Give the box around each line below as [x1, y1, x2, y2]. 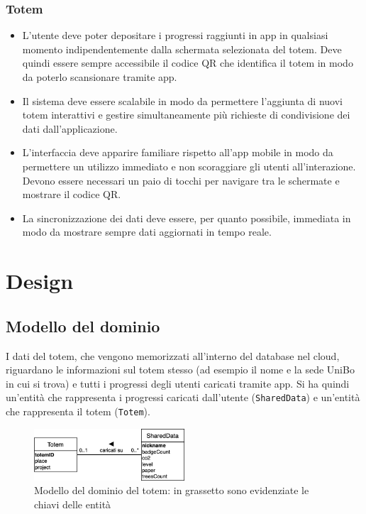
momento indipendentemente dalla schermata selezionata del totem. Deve [22, 41, 342, 56]
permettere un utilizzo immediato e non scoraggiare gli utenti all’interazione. [22, 158, 356, 173]
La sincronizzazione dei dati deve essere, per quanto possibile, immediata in [22, 210, 351, 225]
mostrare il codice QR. [22, 187, 121, 202]
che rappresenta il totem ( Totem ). [6, 403, 150, 418]
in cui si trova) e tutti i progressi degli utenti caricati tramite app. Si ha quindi [6, 376, 350, 390]
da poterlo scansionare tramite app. [22, 70, 177, 84]
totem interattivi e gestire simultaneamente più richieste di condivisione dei [22, 107, 350, 122]
